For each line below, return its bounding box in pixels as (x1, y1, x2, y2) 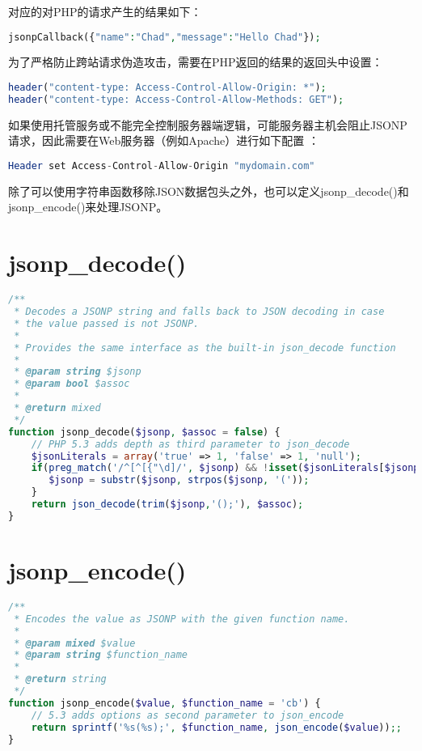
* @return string (14, 673, 107, 685)
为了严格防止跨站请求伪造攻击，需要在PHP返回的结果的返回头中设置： (8, 53, 383, 70)
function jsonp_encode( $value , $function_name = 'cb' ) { (8, 697, 321, 709)
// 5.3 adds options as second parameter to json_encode (31, 709, 344, 721)
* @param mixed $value (14, 637, 136, 649)
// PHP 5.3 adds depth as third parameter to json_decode (31, 438, 350, 450)
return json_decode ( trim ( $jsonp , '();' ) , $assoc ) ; (31, 499, 304, 511)
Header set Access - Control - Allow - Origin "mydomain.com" (8, 160, 315, 172)
